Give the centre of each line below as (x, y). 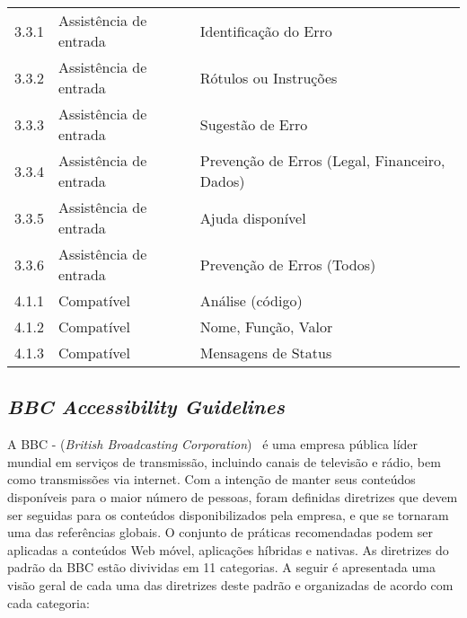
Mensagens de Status (266, 353)
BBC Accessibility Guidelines (146, 406)
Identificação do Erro (266, 31)
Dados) (222, 181)
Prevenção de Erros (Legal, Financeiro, (322, 160)
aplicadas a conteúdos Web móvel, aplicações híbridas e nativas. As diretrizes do (228, 549)
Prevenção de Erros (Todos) (288, 264)
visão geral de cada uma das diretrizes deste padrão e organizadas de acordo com (230, 584)
